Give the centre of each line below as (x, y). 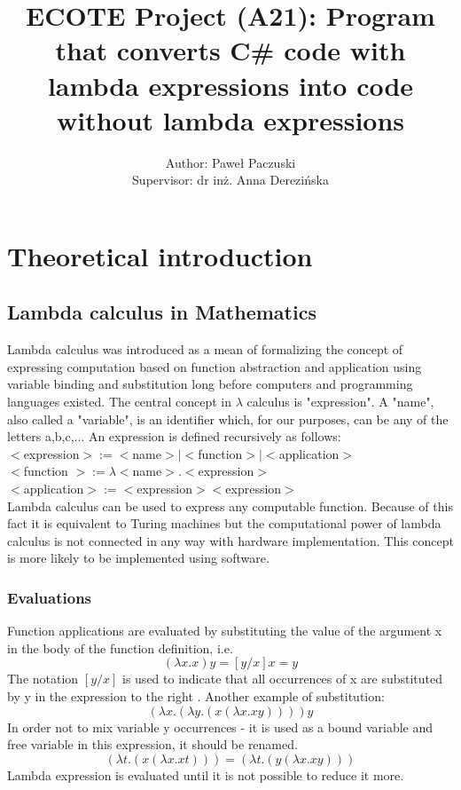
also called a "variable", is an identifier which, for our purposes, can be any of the (228, 419)
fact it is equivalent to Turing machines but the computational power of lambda (224, 523)
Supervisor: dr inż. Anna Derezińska (230, 180)
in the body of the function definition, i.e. (120, 648)
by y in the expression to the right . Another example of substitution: (196, 695)
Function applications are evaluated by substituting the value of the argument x (225, 631)
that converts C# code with (230, 50)
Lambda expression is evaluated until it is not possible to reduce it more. (206, 774)
